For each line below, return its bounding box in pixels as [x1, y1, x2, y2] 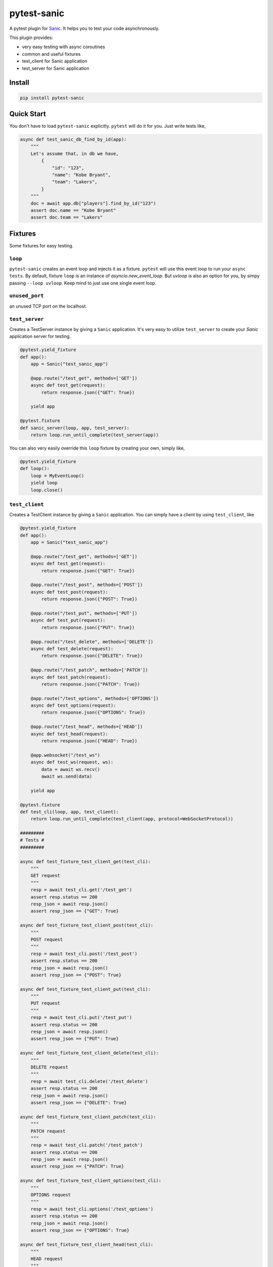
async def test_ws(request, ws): [30, 759, 114, 765]
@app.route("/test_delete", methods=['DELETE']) [30, 639, 154, 645]
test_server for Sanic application [22, 65, 89, 71]
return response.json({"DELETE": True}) [41, 653, 143, 659]
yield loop [30, 480, 58, 486]
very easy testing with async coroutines [22, 44, 106, 50]
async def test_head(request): [30, 731, 108, 737]
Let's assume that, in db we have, [30, 151, 119, 157]
